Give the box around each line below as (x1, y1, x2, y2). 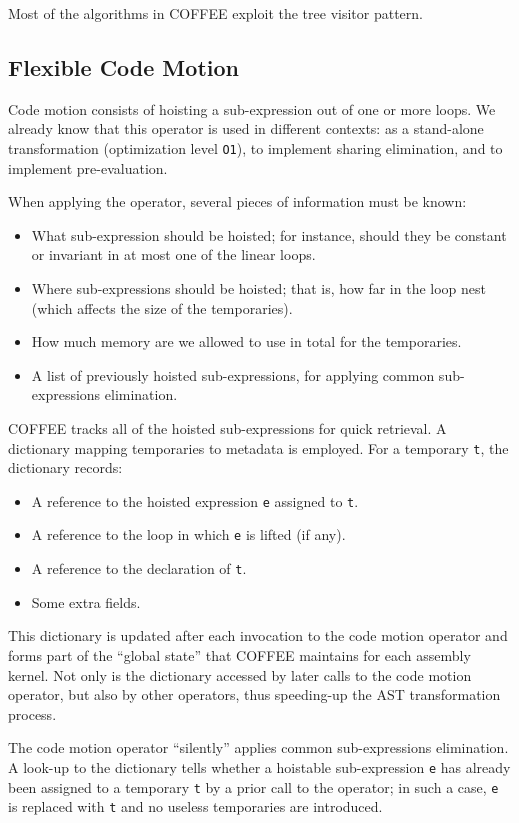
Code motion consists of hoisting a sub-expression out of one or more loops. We (8, 98, 496, 119)
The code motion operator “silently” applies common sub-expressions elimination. (8, 737, 509, 758)
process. (8, 703, 57, 724)
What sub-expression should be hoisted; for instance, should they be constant (31, 224, 507, 245)
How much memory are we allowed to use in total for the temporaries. (31, 331, 462, 352)
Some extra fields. (31, 591, 141, 612)
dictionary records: (8, 457, 123, 478)
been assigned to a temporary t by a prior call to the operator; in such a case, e (8, 776, 499, 797)
